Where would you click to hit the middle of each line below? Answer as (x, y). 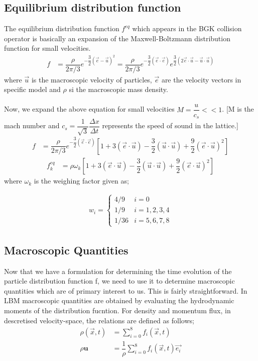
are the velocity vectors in (201, 79)
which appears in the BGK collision (187, 28)
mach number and (32, 125)
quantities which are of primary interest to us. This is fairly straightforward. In (126, 290)
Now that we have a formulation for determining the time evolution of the (118, 271)
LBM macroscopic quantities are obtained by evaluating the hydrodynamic (119, 300)
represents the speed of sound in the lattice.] (170, 125)
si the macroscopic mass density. (118, 89)
